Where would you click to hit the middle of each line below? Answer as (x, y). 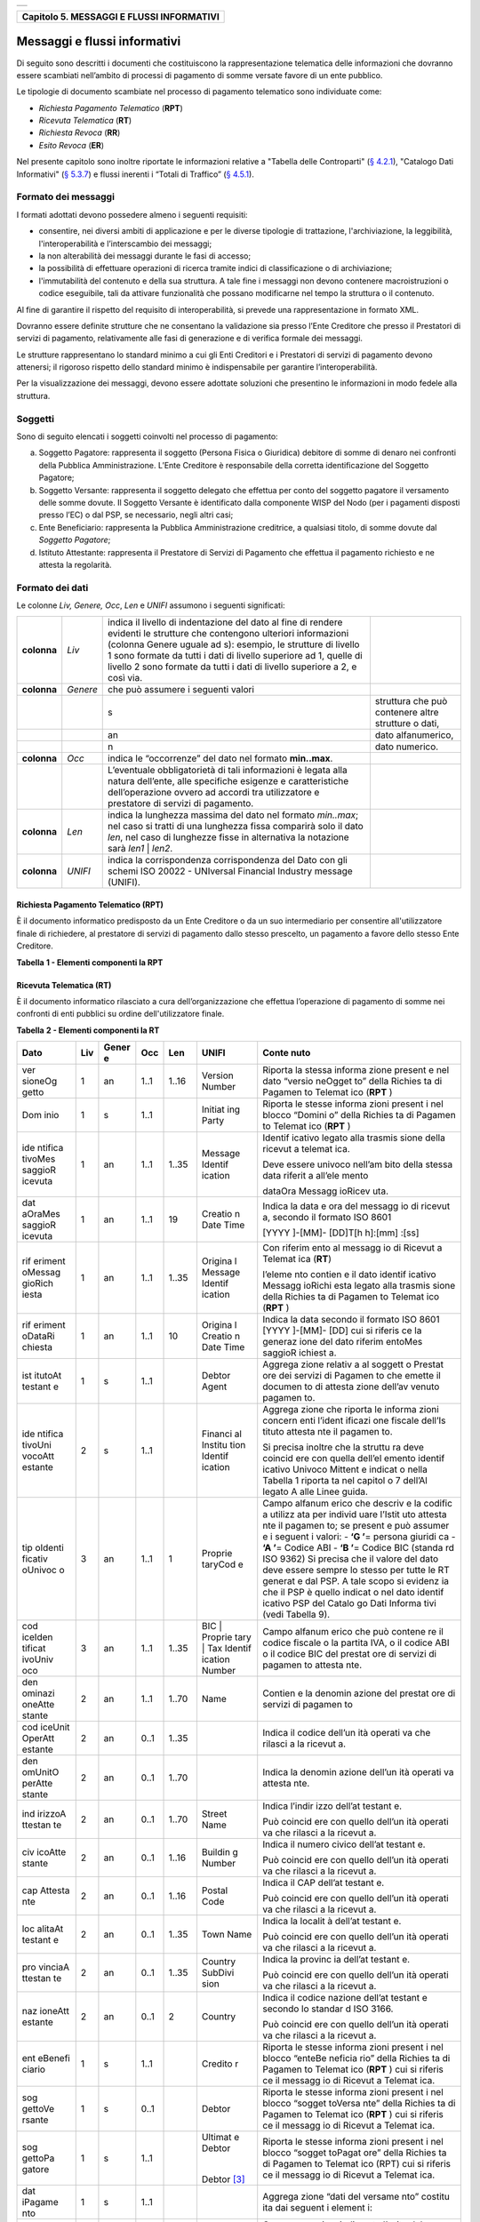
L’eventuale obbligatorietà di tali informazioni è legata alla (228, 771)
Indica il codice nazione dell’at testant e (345, 1998)
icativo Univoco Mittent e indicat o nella (345, 1469)
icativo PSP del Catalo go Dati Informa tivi (350, 1603)
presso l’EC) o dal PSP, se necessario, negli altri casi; (136, 515)
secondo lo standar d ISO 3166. (328, 2009)
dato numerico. (407, 747)
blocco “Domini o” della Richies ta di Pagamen (360, 1115)
